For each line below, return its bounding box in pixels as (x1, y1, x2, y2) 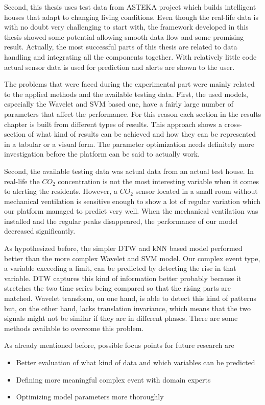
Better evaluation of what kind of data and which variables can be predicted (16, 357, 255, 367)
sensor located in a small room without (135, 186, 258, 196)
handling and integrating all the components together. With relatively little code (4, 51, 257, 62)
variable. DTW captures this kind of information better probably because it (4, 272, 242, 283)
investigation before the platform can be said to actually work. (4, 148, 200, 159)
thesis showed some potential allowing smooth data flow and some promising (4, 31, 244, 42)
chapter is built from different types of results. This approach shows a (4, 118, 222, 129)
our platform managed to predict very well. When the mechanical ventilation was (4, 206, 258, 216)
